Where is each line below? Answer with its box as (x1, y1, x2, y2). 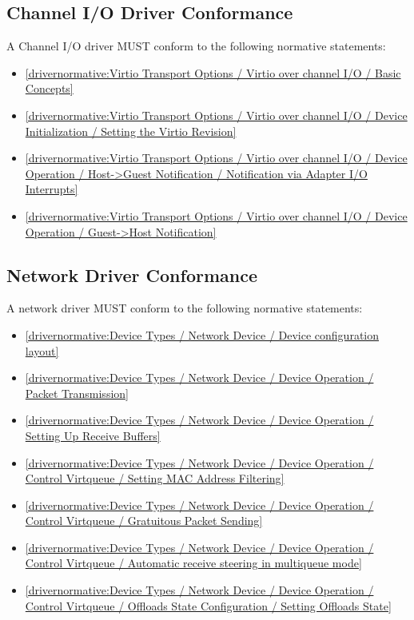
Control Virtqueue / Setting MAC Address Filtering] (25, 470, 285, 487)
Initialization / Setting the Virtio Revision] (25, 122, 237, 139)
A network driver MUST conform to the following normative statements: (6, 300, 363, 316)
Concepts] (25, 80, 74, 97)
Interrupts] (25, 181, 78, 197)
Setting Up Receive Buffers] (25, 427, 161, 443)
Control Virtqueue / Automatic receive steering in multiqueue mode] (25, 554, 362, 571)
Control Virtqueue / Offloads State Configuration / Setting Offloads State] (25, 597, 392, 614)
